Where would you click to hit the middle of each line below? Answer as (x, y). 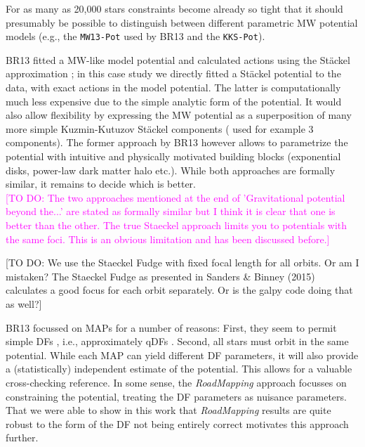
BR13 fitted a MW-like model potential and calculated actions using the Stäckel (178, 59)
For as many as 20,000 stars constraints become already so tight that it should (174, 8)
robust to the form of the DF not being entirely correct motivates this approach (177, 423)
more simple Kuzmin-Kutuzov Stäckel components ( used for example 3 (160, 128)
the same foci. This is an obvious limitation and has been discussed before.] (168, 239)
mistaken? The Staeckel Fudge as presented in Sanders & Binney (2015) (160, 276)
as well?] (24, 303)
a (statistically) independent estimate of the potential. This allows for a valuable (179, 369)
